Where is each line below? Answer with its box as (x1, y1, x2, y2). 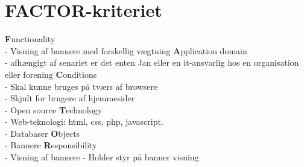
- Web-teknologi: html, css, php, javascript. (5, 115, 163, 128)
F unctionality (5, 33, 55, 45)
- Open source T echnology (5, 103, 103, 116)
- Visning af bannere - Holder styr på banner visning (5, 151, 199, 163)
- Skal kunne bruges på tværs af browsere (5, 80, 158, 92)
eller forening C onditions (5, 68, 97, 80)
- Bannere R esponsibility (5, 139, 97, 151)
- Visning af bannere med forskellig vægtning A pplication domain (5, 44, 247, 57)
